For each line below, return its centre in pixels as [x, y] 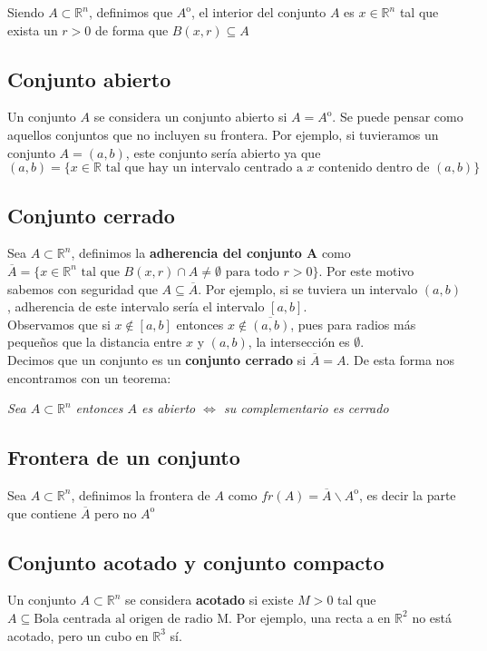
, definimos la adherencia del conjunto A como [211, 253]
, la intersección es [299, 342]
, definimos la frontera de [141, 494]
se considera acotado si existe [209, 600]
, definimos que [131, 12]
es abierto [168, 408]
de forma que [132, 30]
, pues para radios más [353, 324]
